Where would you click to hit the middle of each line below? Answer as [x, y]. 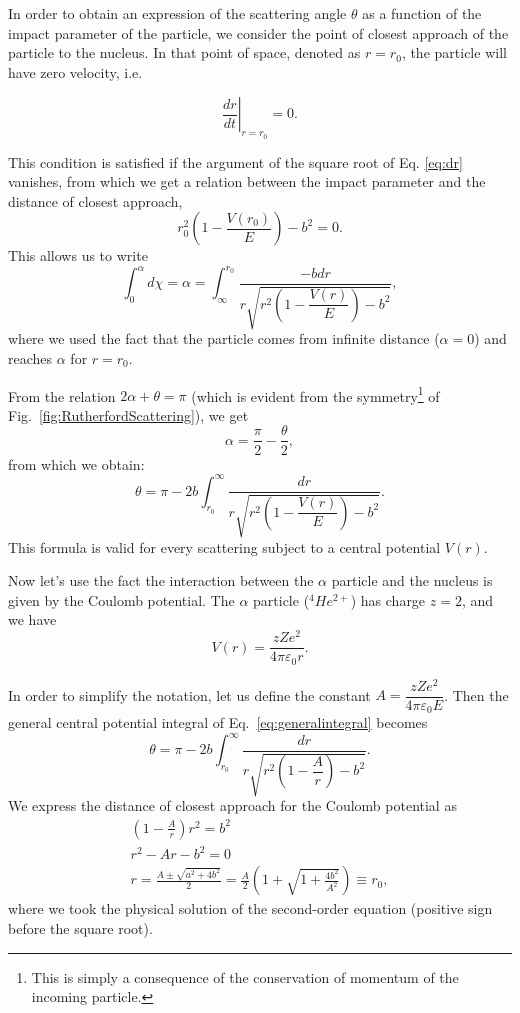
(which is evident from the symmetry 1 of [315, 394]
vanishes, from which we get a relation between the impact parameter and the [247, 181]
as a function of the [422, 13]
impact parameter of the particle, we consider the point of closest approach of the [258, 32]
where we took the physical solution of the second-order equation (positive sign [250, 908]
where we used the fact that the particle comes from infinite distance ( [224, 338]
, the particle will [454, 52]
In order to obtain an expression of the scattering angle [177, 13]
